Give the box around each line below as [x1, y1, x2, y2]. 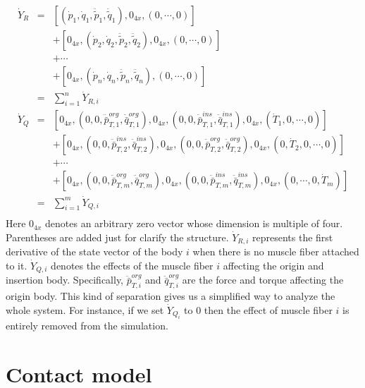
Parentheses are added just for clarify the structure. [6, 229, 229, 244]
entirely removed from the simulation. [6, 318, 168, 333]
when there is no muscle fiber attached [192, 244, 359, 259]
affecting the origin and [223, 258, 324, 273]
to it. [6, 258, 27, 273]
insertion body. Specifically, [6, 272, 124, 287]
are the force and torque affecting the [182, 272, 344, 287]
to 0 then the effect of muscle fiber [184, 302, 333, 317]
